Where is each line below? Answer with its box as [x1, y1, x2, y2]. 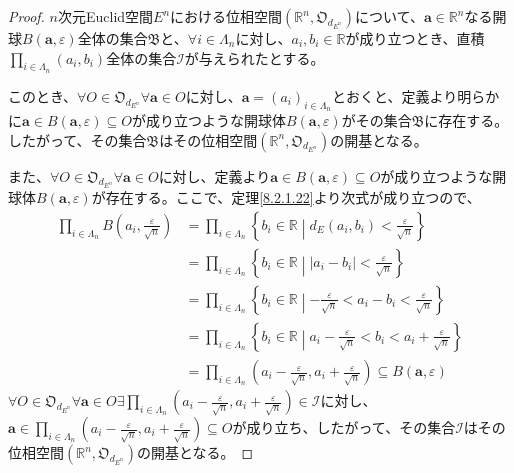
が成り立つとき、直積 [345, 28, 485, 48]
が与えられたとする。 [184, 47, 325, 68]
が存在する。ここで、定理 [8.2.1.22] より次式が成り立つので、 [91, 187, 481, 208]
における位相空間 [170, 6, 283, 26]
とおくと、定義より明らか [332, 85, 500, 106]
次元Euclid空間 [57, 6, 154, 26]
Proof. [8, 6, 45, 26]
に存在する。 [424, 110, 509, 130]
